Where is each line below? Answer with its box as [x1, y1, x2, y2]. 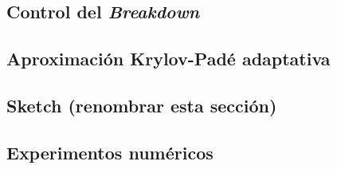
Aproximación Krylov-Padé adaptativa [6, 46, 331, 71]
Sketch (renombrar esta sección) [6, 92, 277, 117]
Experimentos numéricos [6, 140, 214, 164]
